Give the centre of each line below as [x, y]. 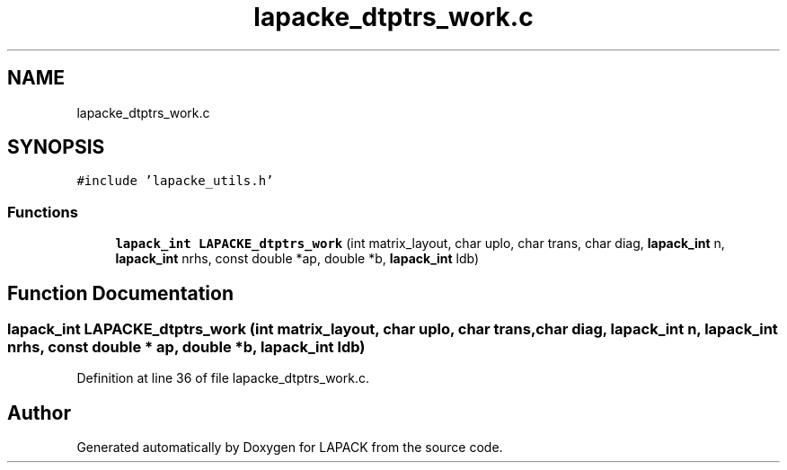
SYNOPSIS [56, 147]
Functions [43, 212]
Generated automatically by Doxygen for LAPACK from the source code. [290, 448]
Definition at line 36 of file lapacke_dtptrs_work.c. [223, 378]
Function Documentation [120, 293]
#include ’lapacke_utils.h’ [175, 181]
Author [39, 412]
